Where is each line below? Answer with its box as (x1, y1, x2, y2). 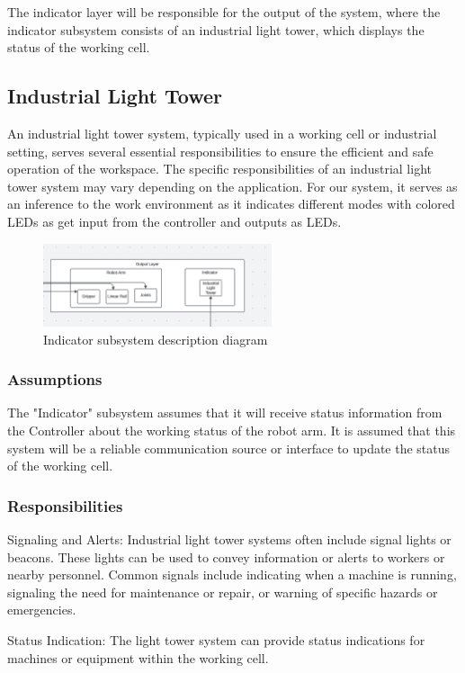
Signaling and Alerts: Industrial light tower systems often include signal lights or (7, 529, 452, 548)
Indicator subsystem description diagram (43, 329, 268, 348)
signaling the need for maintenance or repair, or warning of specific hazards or (7, 582, 438, 601)
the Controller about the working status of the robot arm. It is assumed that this (7, 420, 456, 439)
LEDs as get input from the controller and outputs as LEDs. (7, 211, 342, 230)
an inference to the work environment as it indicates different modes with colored (7, 194, 455, 213)
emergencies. (7, 600, 76, 619)
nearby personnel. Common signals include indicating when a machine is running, (7, 565, 457, 584)
